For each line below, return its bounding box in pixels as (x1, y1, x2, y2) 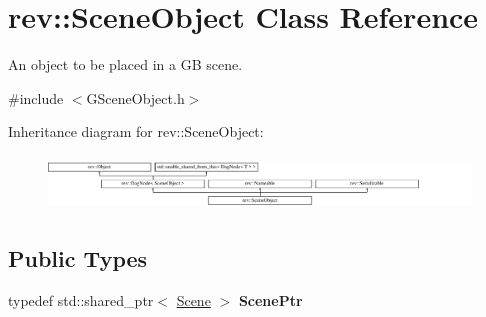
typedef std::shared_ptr (8, 290, 154, 311)
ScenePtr (238, 290, 303, 311)
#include (8, 87, 64, 108)
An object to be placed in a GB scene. (8, 54, 243, 75)
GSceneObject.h (86, 87, 185, 108)
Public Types (8, 243, 148, 274)
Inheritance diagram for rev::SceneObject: (8, 121, 264, 142)
